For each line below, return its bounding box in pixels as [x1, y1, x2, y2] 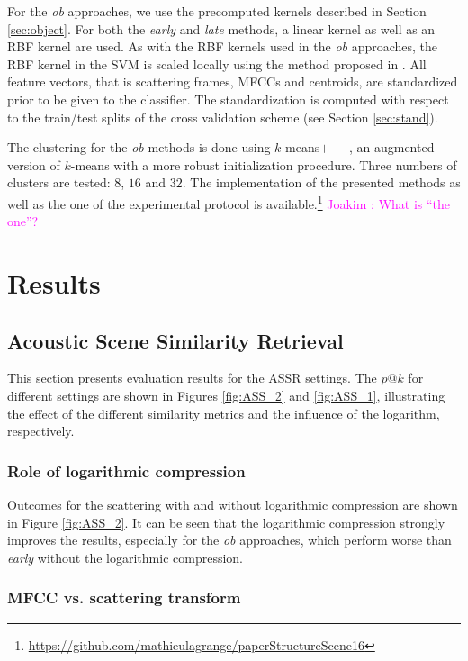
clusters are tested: [7, 173, 111, 192]
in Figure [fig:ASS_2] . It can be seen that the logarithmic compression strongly [7, 512, 445, 531]
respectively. [7, 421, 75, 440]
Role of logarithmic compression [7, 459, 246, 482]
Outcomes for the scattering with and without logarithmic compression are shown [7, 494, 458, 513]
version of [7, 155, 60, 174]
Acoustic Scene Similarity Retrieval [7, 326, 344, 354]
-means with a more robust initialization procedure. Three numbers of [70, 155, 457, 174]
